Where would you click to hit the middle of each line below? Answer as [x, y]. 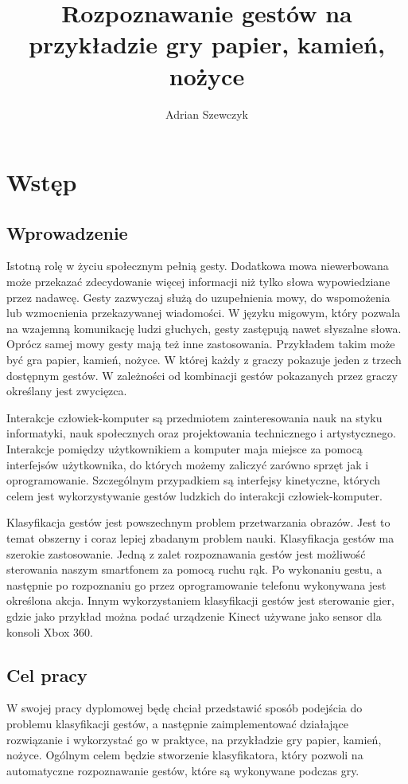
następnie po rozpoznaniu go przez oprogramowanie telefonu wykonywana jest [196, 584]
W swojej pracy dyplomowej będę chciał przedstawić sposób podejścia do [185, 708]
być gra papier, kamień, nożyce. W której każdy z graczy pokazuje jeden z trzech [204, 360]
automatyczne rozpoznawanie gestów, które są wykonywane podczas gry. [183, 770]
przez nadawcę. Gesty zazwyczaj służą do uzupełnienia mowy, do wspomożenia [198, 297]
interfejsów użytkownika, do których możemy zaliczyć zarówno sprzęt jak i [188, 464]
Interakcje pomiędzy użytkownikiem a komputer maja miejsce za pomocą [185, 449]
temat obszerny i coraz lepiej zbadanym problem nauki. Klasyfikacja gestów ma [200, 537]
